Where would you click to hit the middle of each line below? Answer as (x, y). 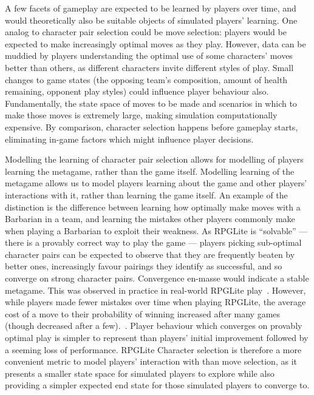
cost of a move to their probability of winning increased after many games (143, 313)
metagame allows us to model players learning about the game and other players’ (156, 183)
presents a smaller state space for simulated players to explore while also (140, 373)
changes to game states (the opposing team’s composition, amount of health (146, 79)
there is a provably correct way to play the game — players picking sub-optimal (153, 242)
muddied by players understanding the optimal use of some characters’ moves (149, 56)
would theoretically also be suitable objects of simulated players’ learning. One (151, 20)
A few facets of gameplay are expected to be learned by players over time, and (151, 8)
